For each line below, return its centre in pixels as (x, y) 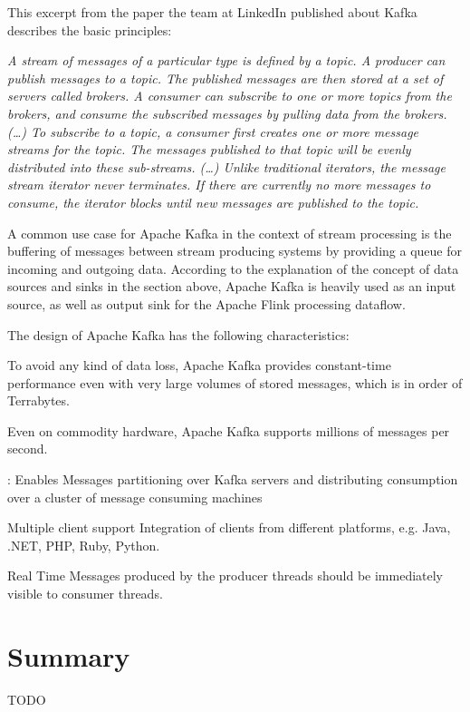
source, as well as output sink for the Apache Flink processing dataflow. (206, 303)
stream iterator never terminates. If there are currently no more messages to (219, 185)
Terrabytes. (38, 400)
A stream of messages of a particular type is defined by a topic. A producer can (226, 60)
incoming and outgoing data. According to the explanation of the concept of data (233, 268)
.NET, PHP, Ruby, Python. (84, 545)
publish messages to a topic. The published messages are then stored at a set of (225, 78)
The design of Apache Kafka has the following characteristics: (178, 334)
